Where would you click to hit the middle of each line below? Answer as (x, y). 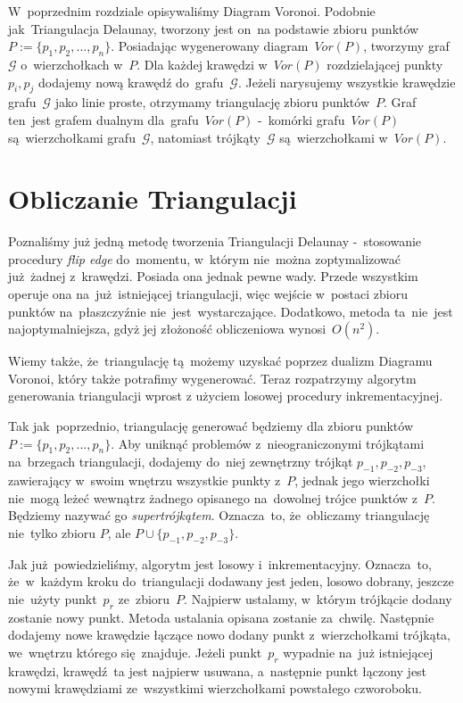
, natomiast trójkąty (205, 137)
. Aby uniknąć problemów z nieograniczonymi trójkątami (268, 443)
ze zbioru (144, 598)
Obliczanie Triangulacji (153, 198)
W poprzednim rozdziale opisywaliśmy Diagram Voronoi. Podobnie (192, 11)
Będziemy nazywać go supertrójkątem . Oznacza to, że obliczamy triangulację (219, 515)
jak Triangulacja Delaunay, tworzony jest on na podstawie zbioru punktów (214, 28)
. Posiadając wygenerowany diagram (210, 46)
